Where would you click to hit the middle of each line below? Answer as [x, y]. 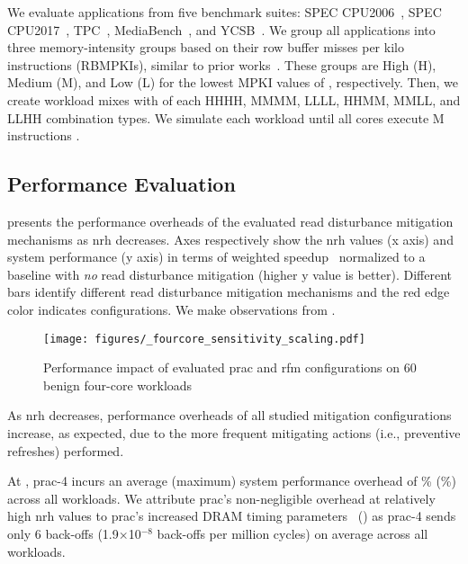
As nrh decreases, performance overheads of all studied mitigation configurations [229, 415]
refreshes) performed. [66, 450]
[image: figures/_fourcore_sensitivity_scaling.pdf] [204, 339]
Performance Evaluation [121, 184]
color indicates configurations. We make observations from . [171, 309]
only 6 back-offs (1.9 [63, 533]
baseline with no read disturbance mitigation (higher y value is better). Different [230, 274]
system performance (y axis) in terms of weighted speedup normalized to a [216, 257]
